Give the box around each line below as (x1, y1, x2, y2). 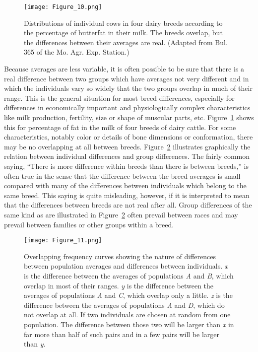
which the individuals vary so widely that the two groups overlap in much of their (4, 83, 253, 93)
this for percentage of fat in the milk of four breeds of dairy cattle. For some (4, 122, 236, 132)
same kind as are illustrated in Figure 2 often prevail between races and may (4, 209, 238, 219)
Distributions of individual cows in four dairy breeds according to (24, 17, 223, 28)
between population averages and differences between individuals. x (24, 261, 228, 271)
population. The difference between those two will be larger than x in (24, 319, 234, 329)
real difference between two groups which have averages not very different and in (4, 73, 249, 83)
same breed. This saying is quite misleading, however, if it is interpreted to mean (4, 190, 250, 200)
